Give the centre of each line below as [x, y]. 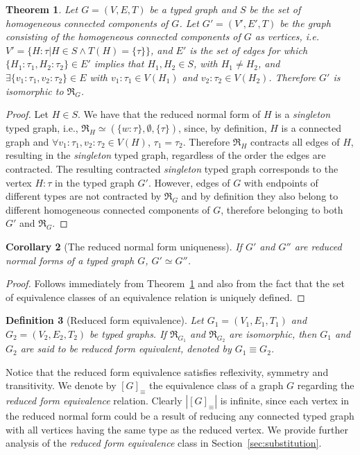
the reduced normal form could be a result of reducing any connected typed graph [180, 416]
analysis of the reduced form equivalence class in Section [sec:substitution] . [164, 443]
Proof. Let [27, 114]
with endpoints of [281, 182]
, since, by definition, [222, 127]
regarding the [326, 385]
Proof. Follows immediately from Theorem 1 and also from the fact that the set [175, 283]
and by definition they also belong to [260, 196]
